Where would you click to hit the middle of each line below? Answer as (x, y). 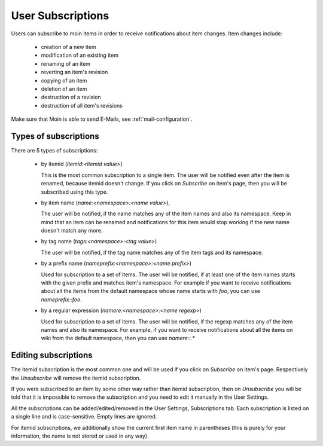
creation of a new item (68, 47)
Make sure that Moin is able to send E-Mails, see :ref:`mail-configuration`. (102, 119)
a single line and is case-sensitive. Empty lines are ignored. (84, 417)
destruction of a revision (71, 97)
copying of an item (64, 80)
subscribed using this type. (74, 192)
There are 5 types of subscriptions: (54, 150)
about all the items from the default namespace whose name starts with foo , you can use (150, 291)
